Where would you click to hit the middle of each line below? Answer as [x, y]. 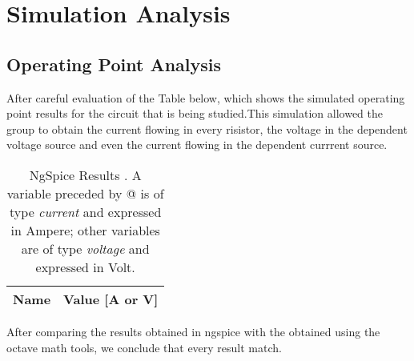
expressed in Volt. [85, 267]
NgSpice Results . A [85, 174]
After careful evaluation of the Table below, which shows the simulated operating [206, 97]
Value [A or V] [111, 299]
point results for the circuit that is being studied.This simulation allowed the [195, 113]
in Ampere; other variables [85, 230]
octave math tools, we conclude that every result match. [144, 347]
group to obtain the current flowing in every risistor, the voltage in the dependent [207, 128]
